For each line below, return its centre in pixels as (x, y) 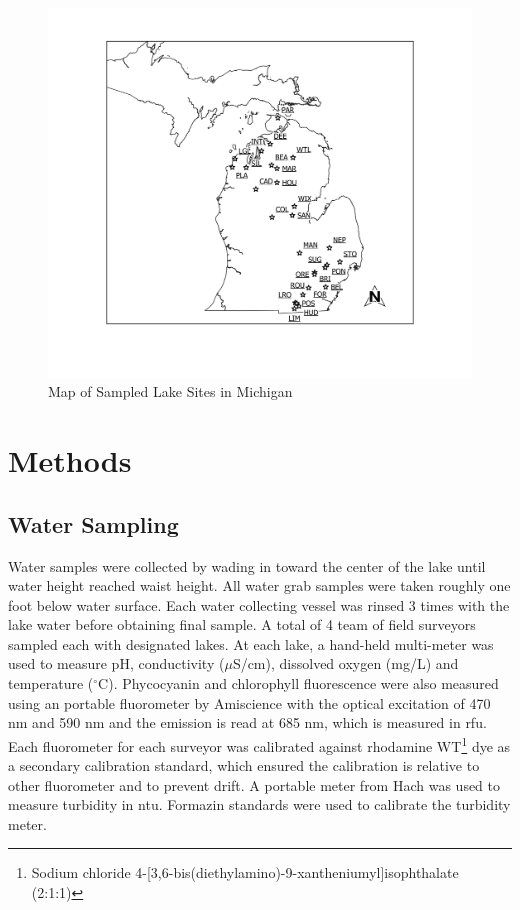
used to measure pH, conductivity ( (116, 663)
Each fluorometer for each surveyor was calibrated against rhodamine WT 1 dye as (259, 744)
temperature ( (51, 683)
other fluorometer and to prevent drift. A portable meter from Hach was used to (254, 784)
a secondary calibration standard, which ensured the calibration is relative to (244, 765)
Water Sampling (93, 523)
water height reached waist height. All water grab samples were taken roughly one (259, 585)
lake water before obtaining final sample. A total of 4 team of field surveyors (242, 624)
